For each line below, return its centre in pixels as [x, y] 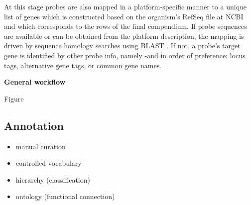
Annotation [34, 125]
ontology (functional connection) [65, 196]
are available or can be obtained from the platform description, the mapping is [124, 36]
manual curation [41, 146]
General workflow [35, 82]
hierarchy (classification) [53, 179]
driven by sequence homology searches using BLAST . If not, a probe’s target [122, 46]
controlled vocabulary [49, 163]
